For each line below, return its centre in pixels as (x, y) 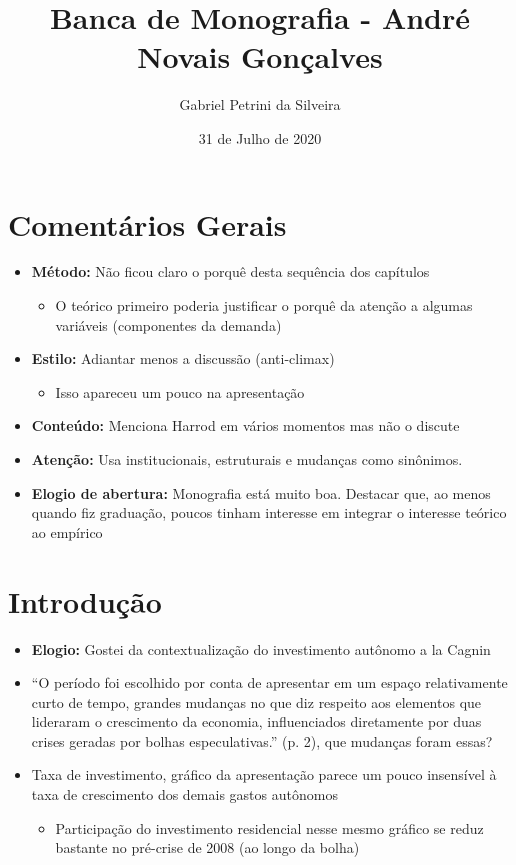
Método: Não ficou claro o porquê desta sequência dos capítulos (230, 271)
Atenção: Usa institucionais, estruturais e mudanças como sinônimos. (247, 459)
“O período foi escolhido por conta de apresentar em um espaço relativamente (269, 682)
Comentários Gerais (147, 223)
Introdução (85, 600)
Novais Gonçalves (260, 56)
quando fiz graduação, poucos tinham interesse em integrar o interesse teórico (269, 512)
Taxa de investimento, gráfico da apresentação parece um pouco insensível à (264, 774)
